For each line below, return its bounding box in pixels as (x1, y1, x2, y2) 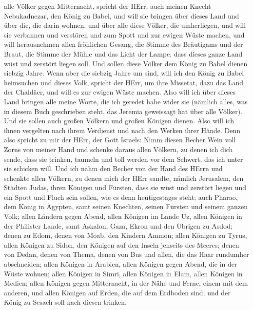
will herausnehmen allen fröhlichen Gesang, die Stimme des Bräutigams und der (4, 39, 243, 49)
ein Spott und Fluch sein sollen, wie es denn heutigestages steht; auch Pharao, (4, 192, 238, 202)
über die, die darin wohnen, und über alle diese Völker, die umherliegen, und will (4, 20, 246, 30)
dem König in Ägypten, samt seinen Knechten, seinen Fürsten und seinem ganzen (4, 201, 248, 212)
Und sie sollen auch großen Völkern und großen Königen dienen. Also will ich (4, 116, 234, 126)
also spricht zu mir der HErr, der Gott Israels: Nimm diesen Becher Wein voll (4, 135, 236, 145)
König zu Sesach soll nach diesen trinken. (4, 297, 127, 307)
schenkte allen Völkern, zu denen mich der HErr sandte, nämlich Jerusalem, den (4, 173, 244, 183)
